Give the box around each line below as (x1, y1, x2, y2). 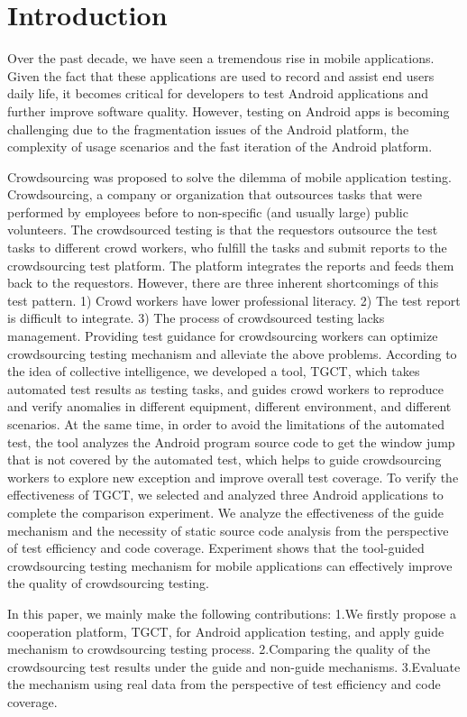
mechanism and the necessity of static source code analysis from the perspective (7, 520, 449, 539)
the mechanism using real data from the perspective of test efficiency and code (7, 675, 441, 694)
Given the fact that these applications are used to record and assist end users (7, 66, 435, 85)
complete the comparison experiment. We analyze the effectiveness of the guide (7, 502, 444, 521)
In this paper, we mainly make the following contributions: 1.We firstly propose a (7, 603, 456, 622)
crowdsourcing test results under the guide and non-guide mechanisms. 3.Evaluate (7, 657, 461, 676)
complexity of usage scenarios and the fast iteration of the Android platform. (7, 137, 433, 156)
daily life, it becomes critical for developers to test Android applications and (7, 84, 429, 103)
